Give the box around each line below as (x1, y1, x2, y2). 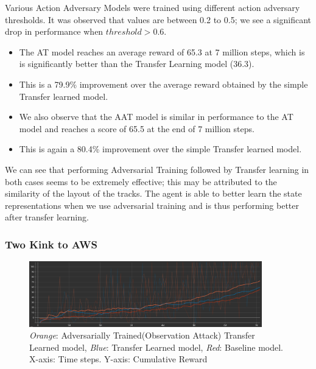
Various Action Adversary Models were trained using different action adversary (5, 1, 300, 13)
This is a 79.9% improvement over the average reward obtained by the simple (19, 77, 308, 90)
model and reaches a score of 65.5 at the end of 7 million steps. (19, 122, 255, 135)
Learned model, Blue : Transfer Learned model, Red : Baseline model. (29, 340, 284, 353)
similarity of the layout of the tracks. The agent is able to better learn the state (5, 187, 302, 200)
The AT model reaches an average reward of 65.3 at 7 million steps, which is (19, 45, 305, 58)
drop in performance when (5, 25, 104, 38)
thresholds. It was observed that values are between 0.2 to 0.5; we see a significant (5, 13, 312, 26)
